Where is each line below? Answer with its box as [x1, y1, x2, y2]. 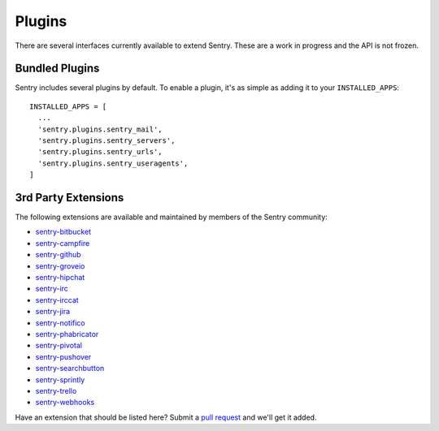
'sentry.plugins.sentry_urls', [37, 147, 163, 157]
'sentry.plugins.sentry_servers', [37, 136, 176, 145]
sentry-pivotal [35, 341, 83, 351]
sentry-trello [35, 386, 77, 395]
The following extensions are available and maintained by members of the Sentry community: [15, 212, 328, 222]
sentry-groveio [35, 261, 85, 271]
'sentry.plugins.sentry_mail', [37, 124, 163, 134]
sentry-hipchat [35, 273, 85, 282]
